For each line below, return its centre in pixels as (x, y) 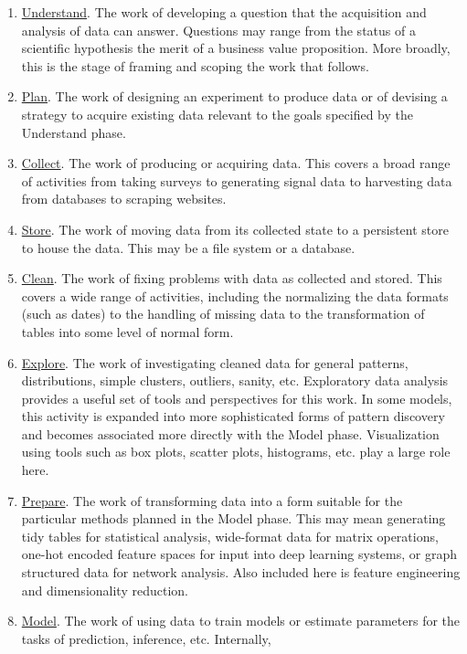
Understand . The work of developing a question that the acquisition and (224, 12)
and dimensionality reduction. (105, 590)
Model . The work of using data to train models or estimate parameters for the (241, 621)
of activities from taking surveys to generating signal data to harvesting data (237, 180)
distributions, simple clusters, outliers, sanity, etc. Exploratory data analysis (235, 380)
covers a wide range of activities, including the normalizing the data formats (235, 295)
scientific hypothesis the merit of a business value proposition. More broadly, (236, 48)
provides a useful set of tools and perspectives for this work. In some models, (237, 398)
